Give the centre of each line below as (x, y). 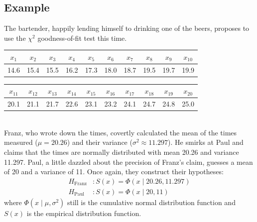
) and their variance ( (100, 142)
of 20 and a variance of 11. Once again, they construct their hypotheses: (114, 171)
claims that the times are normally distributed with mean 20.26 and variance (122, 152)
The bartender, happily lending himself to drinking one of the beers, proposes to (127, 28)
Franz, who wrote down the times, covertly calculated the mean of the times (121, 132)
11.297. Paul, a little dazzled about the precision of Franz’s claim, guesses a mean (128, 162)
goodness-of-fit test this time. (82, 38)
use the (15, 38)
